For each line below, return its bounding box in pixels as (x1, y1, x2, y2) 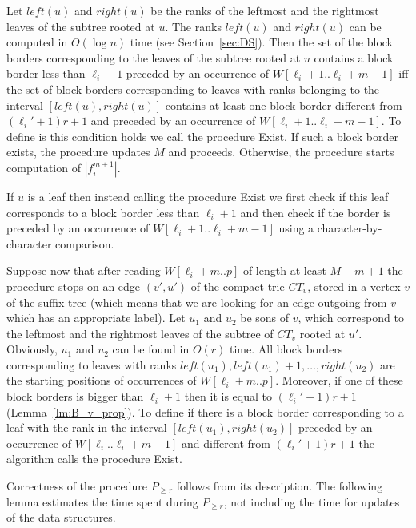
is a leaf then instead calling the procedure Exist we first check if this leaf (27, 187, 389, 204)
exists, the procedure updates (6, 143, 150, 160)
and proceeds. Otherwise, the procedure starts (168, 143, 394, 160)
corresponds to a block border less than (6, 204, 200, 220)
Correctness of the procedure (6, 478, 148, 494)
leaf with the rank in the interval (6, 419, 167, 436)
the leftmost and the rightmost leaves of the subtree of (6, 324, 274, 341)
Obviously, (6, 341, 58, 357)
